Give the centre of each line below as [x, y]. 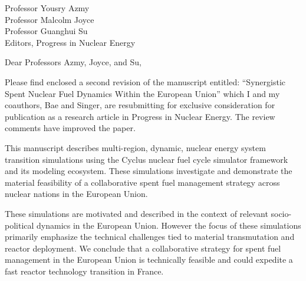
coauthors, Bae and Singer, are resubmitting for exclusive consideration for [140, 105]
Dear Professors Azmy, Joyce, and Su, [73, 62]
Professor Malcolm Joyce [50, 19]
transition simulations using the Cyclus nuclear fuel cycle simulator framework [147, 159]
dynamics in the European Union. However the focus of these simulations [169, 225]
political [19, 225]
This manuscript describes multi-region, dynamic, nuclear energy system [135, 147]
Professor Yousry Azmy [47, 8]
